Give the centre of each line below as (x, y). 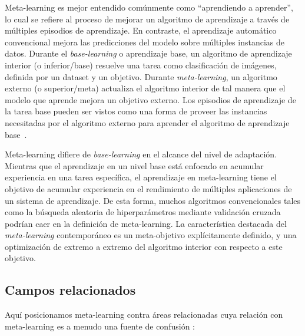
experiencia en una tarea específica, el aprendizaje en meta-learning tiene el (141, 177)
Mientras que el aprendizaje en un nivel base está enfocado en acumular (134, 165)
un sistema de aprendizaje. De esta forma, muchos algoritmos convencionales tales (153, 200)
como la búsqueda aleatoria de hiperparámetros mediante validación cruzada (143, 212)
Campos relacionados (70, 290)
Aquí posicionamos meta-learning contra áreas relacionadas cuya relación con (144, 314)
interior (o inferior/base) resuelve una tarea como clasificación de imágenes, (141, 65)
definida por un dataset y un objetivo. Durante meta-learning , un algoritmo (141, 76)
